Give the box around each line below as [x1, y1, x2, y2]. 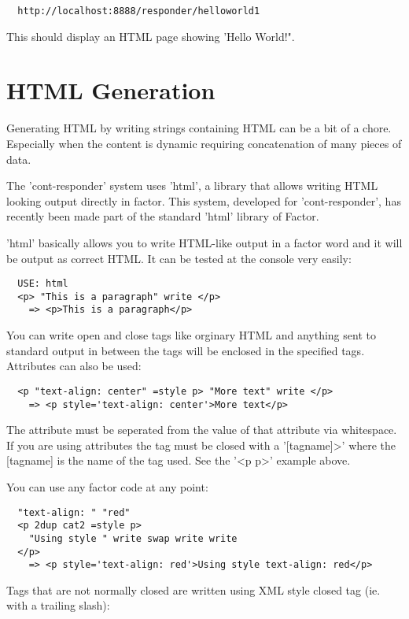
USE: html [17, 278, 68, 290]
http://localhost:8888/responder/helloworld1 [17, 6, 260, 17]
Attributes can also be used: [6, 358, 142, 374]
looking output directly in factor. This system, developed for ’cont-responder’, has [6, 192, 401, 209]
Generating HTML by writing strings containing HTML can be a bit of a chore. [6, 120, 392, 136]
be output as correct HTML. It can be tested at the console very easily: [6, 250, 352, 266]
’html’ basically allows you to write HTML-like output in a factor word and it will [6, 234, 403, 250]
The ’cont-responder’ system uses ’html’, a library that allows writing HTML [6, 177, 378, 194]
